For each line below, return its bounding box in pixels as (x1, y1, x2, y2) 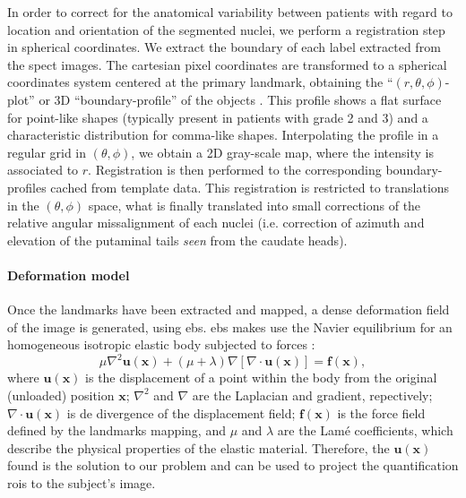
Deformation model (7, 265, 130, 284)
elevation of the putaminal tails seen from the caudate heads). (7, 230, 348, 249)
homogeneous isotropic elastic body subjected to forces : (7, 335, 315, 354)
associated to (7, 160, 79, 179)
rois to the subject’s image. (7, 473, 156, 492)
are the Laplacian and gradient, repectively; (192, 385, 433, 404)
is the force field (337, 403, 426, 422)
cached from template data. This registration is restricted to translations (50, 177, 450, 196)
